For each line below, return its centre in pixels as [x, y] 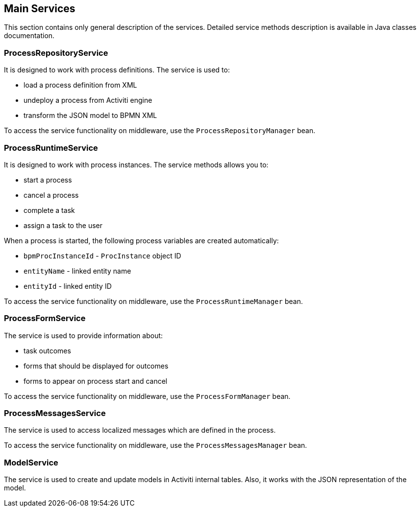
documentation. [29, 36]
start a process [48, 180]
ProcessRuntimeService [51, 148]
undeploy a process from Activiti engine [88, 100]
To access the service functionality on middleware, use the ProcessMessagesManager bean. [156, 445]
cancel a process [51, 195]
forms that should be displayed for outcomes [96, 366]
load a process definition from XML [80, 85]
